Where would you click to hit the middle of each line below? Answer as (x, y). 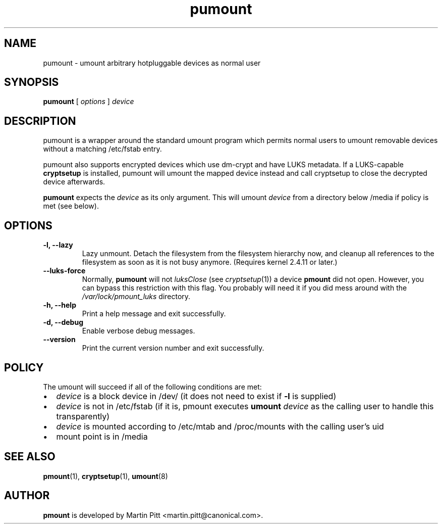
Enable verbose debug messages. (139, 331)
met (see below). (71, 206)
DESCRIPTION (40, 121)
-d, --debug (63, 322)
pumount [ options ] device (89, 102)
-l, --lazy (58, 245)
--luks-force (64, 271)
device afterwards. (74, 182)
